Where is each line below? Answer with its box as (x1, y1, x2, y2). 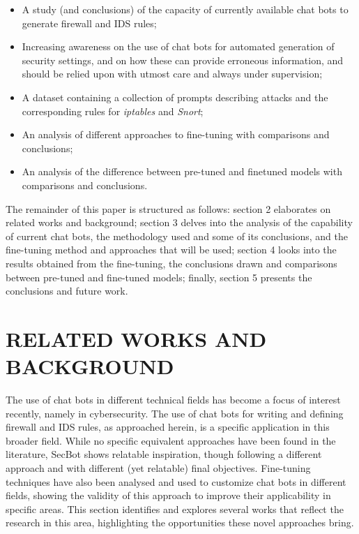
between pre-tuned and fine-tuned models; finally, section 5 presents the (6, 269, 312, 284)
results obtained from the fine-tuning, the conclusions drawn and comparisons (6, 255, 337, 270)
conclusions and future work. (6, 283, 128, 298)
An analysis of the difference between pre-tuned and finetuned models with (22, 164, 342, 179)
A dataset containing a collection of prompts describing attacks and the (22, 89, 328, 104)
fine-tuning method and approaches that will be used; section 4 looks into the (6, 242, 337, 257)
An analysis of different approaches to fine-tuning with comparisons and (22, 127, 330, 142)
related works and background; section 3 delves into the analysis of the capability (6, 215, 353, 230)
